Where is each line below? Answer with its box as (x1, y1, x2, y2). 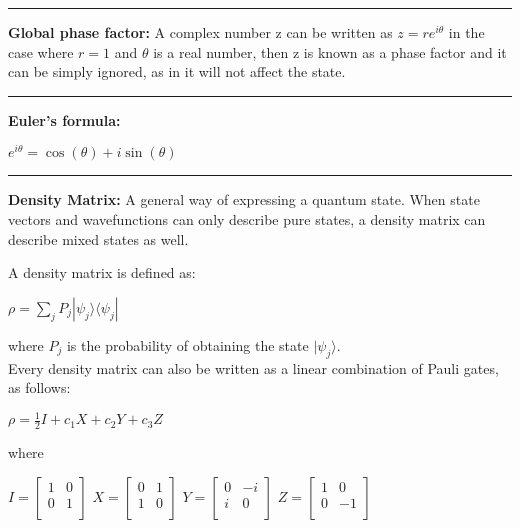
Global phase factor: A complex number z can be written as (8, 22, 393, 42)
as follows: (8, 377, 71, 398)
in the (448, 22, 485, 42)
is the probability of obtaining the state (66, 334, 309, 355)
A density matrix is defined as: (8, 262, 196, 283)
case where (8, 41, 74, 62)
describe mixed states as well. (8, 228, 189, 249)
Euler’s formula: (8, 109, 121, 130)
